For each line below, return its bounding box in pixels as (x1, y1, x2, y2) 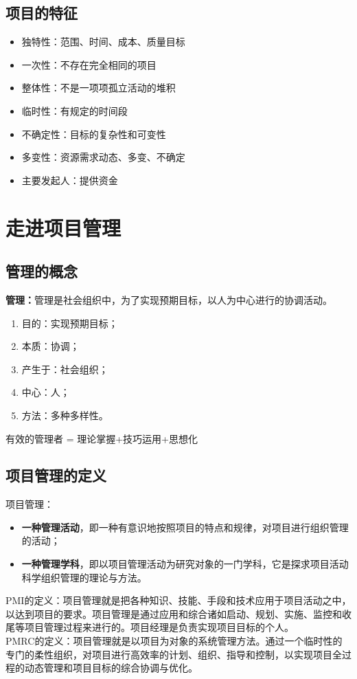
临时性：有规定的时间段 (21, 103, 128, 118)
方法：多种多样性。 (21, 408, 108, 422)
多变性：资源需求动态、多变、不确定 (21, 150, 185, 164)
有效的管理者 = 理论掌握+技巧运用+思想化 (5, 431, 198, 445)
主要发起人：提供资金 (21, 172, 118, 187)
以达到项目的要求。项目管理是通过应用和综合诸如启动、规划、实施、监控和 (5, 606, 342, 621)
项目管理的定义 (5, 465, 106, 486)
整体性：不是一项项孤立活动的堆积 (21, 80, 176, 95)
